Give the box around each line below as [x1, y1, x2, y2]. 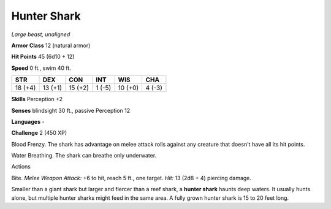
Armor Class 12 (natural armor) [11, 42, 91, 49]
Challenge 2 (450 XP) [11, 129, 67, 137]
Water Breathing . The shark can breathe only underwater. [11, 152, 157, 159]
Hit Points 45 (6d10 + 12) [11, 53, 75, 61]
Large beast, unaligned [11, 31, 70, 38]
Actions [11, 163, 31, 170]
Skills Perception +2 [11, 96, 63, 103]
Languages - [11, 118, 45, 125]
